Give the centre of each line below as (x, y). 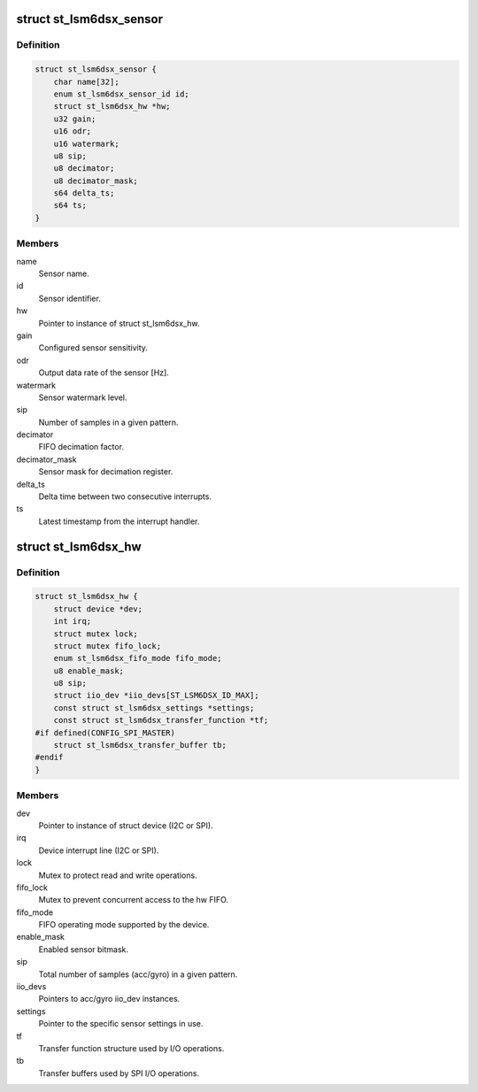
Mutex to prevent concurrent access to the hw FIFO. (134, 900)
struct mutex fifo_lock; (108, 646)
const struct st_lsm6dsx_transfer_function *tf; (161, 720)
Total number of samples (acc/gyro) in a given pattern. (138, 974)
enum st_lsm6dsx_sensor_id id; (121, 94)
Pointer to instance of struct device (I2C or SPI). (126, 825)
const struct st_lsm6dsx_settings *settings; (154, 707)
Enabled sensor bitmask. (83, 949)
